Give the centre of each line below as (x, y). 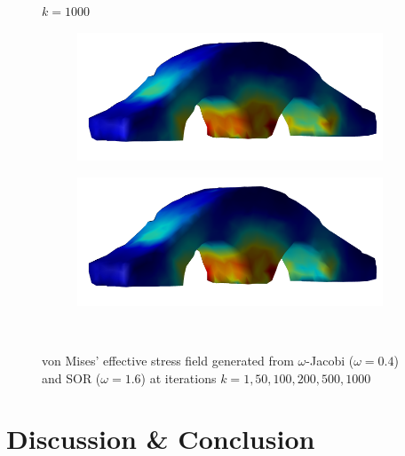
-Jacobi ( (330, 361)
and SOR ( (71, 377)
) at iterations (179, 377)
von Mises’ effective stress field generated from (168, 361)
